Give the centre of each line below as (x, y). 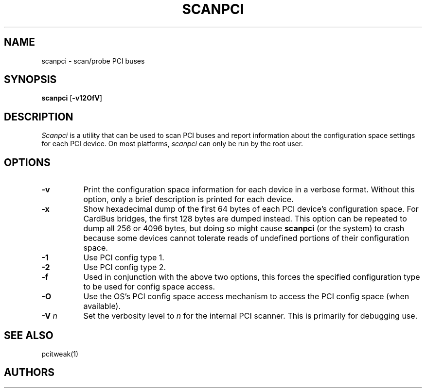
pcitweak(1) (60, 354)
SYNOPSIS (30, 80)
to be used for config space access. (149, 287)
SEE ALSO (29, 335)
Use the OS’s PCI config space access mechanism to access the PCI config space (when (246, 297)
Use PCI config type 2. (125, 267)
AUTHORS (29, 373)
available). (102, 306)
